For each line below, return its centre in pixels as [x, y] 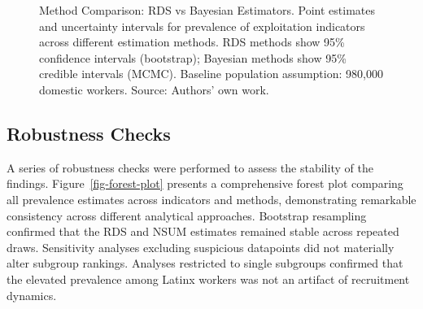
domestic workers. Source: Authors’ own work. [154, 89]
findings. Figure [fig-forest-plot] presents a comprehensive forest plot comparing [205, 183]
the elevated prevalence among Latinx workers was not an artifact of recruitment [208, 279]
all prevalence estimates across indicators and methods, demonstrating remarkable [211, 199]
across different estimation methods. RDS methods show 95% [192, 42]
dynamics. [32, 295]
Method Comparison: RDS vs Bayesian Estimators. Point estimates [207, 10]
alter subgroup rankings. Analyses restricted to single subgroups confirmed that [205, 263]
